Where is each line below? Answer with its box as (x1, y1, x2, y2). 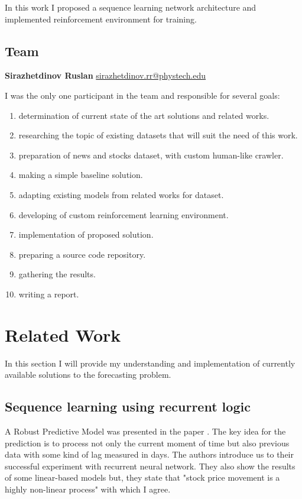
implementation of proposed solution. (18, 228, 154, 241)
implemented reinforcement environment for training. (5, 12, 197, 25)
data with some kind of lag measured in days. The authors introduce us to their (5, 448, 294, 461)
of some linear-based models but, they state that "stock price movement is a (5, 471, 280, 484)
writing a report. (18, 287, 79, 300)
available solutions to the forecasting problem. (5, 368, 171, 381)
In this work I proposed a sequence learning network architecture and (5, 1, 256, 13)
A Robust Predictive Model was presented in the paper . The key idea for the (5, 425, 286, 438)
